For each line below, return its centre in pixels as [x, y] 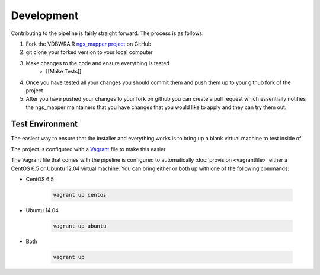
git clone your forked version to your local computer [89, 52]
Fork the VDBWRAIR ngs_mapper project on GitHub [89, 44]
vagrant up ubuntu [80, 226]
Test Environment [44, 124]
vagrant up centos [80, 195]
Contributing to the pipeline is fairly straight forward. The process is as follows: [107, 33]
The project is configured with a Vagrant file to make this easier [88, 149]
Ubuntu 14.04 [42, 210]
